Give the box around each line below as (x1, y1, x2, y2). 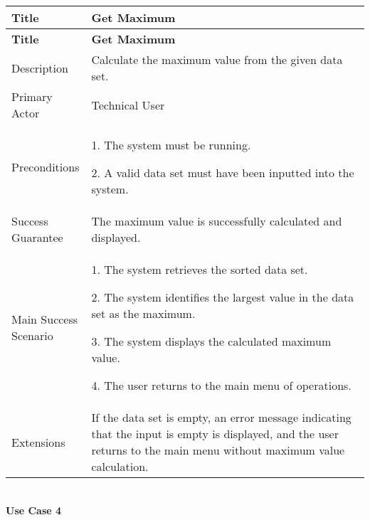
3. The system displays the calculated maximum (91, 333, 332, 349)
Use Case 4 (6, 502, 62, 517)
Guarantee (11, 229, 63, 245)
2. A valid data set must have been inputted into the (91, 164, 354, 181)
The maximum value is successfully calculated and (91, 213, 342, 229)
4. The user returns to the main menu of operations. (91, 377, 351, 393)
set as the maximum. (91, 305, 196, 322)
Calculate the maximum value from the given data (91, 51, 343, 68)
